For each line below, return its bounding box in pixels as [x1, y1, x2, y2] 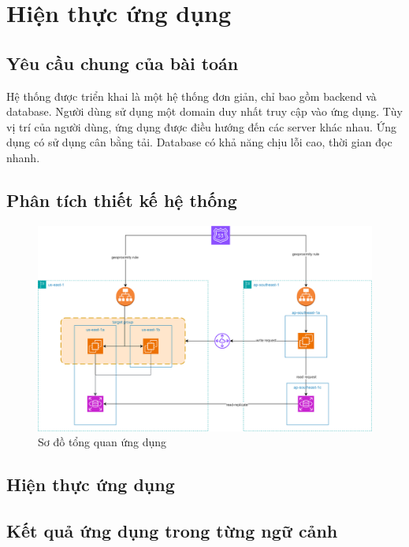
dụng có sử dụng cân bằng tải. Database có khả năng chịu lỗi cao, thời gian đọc [6, 134, 392, 150]
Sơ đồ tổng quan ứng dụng [38, 434, 166, 450]
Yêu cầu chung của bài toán [6, 50, 239, 75]
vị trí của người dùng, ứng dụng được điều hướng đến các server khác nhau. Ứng [6, 118, 396, 135]
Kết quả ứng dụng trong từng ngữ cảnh [6, 518, 338, 542]
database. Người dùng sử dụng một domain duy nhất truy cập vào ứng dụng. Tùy [6, 103, 403, 120]
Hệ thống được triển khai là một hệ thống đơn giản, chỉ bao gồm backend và [6, 87, 377, 104]
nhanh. [6, 149, 40, 165]
